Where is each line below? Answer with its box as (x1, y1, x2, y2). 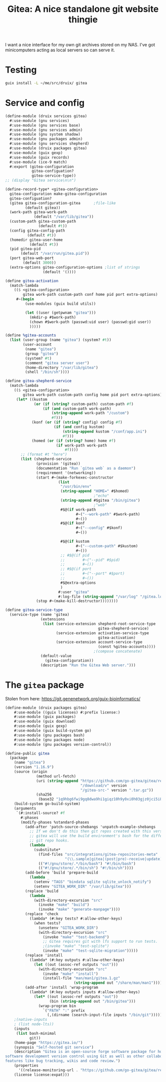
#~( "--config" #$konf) (76, 525, 123, 530)
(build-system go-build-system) (14, 801, 81, 806)
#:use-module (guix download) (14, 719, 77, 724)
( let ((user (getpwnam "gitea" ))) (25, 310, 96, 315)
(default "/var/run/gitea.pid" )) (20, 251, 90, 256)
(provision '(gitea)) (36, 461, 81, 466)
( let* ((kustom (16, 397, 48, 402)
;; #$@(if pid (60, 553, 90, 558)
